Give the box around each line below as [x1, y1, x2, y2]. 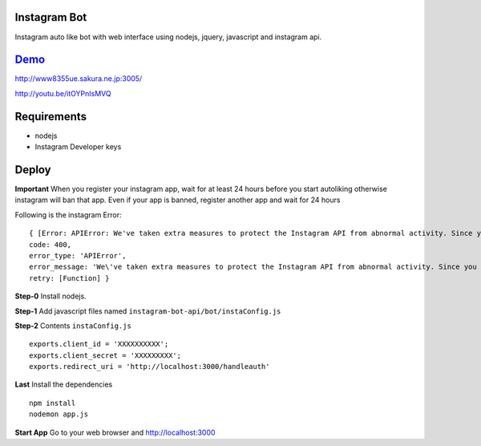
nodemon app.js [29, 410, 89, 419]
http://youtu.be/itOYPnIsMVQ [14, 88, 111, 98]
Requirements [14, 109, 87, 124]
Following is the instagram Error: [14, 209, 122, 220]
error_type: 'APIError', [29, 251, 127, 260]
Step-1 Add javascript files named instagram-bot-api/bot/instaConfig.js [14, 306, 281, 316]
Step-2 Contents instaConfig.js [14, 321, 131, 330]
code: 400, [29, 240, 72, 249]
